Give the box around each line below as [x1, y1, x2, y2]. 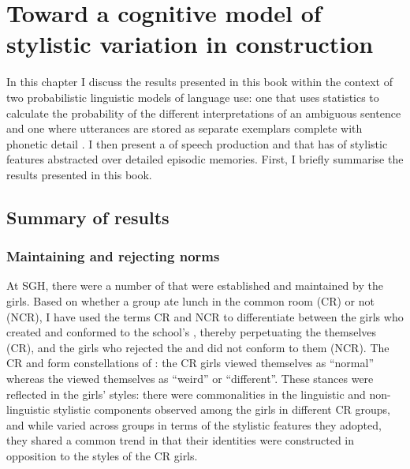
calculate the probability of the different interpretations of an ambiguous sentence [6, 104, 401, 121]
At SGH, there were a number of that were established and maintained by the [6, 277, 383, 294]
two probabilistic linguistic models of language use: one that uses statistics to [6, 88, 379, 105]
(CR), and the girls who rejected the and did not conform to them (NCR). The [6, 339, 389, 355]
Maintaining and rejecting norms [6, 246, 220, 266]
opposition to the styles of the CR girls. [6, 448, 198, 463]
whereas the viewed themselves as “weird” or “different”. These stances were [6, 370, 374, 387]
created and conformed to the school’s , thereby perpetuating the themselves [6, 324, 377, 340]
